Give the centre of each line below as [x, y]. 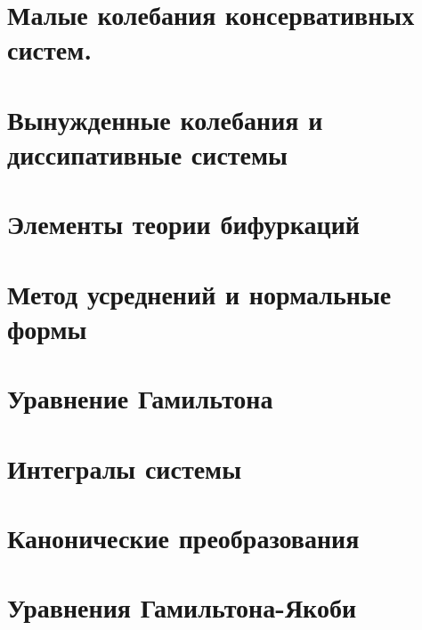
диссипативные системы [147, 153]
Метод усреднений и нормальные [199, 293]
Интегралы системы [125, 468]
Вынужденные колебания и [165, 119]
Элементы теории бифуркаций [183, 224]
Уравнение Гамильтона [140, 398]
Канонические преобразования [183, 537]
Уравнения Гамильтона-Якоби [182, 607]
